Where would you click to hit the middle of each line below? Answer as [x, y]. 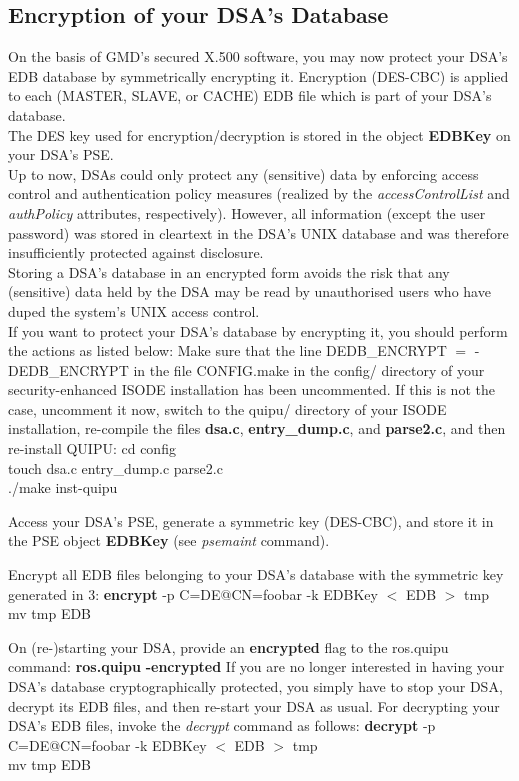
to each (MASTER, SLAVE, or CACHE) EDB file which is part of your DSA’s [250, 95]
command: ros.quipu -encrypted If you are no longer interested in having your [256, 666]
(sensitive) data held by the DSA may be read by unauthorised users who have [249, 291]
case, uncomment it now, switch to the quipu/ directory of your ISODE [227, 408]
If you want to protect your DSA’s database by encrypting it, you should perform [258, 330]
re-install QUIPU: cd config [92, 448]
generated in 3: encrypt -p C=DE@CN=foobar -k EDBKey [193, 593]
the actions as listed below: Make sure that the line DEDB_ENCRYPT [227, 350]
